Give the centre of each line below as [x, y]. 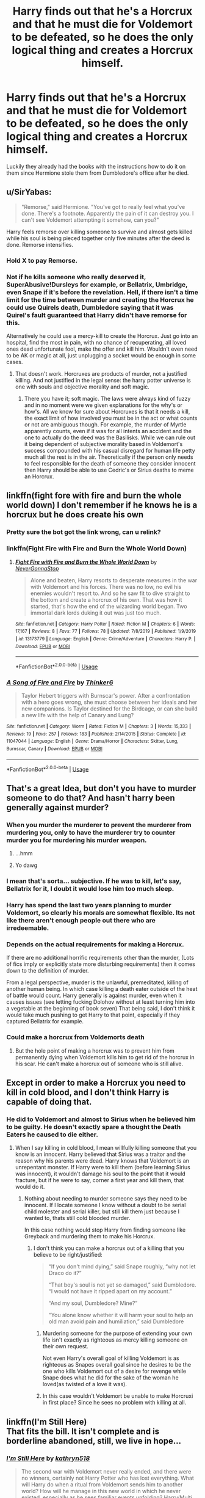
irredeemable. [28, 928]
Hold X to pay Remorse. [42, 260]
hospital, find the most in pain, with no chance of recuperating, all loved [96, 342]
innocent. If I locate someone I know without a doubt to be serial [105, 1205]
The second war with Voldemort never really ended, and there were [106, 1471]
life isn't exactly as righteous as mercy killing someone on [115, 1340]
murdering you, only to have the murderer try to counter [91, 832]
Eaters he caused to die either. [52, 1134]
